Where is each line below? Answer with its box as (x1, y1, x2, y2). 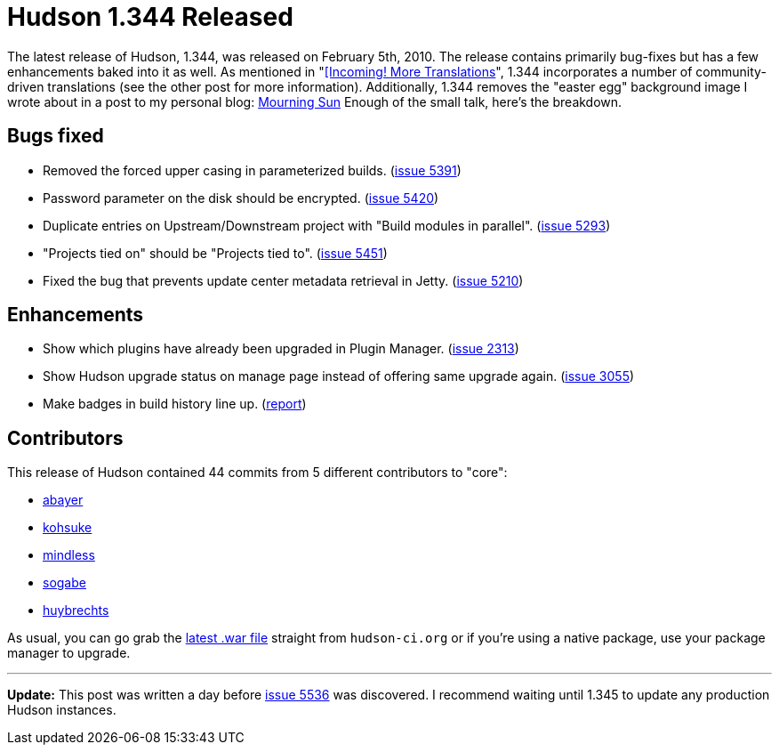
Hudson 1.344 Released (7, 2, 293, 32)
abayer (43, 492, 84, 508)
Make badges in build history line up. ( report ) (43, 396, 307, 412)
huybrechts (43, 602, 109, 619)
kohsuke (43, 520, 92, 536)
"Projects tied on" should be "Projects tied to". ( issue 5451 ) (43, 245, 388, 261)
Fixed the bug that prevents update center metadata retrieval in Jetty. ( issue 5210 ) (43, 272, 524, 288)
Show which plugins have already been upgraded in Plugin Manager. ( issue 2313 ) (43, 341, 519, 357)
